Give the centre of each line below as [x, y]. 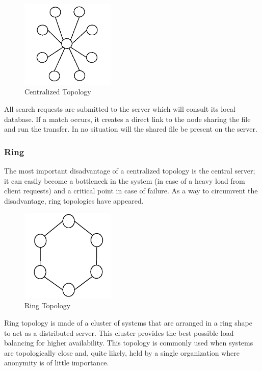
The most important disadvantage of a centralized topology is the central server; [130, 171]
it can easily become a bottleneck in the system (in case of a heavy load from [125, 180]
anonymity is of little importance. [57, 363]
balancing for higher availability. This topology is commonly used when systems [129, 343]
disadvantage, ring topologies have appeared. [74, 200]
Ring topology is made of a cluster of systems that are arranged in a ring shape [128, 322]
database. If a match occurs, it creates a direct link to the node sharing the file [127, 119]
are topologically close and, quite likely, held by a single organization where [122, 352]
